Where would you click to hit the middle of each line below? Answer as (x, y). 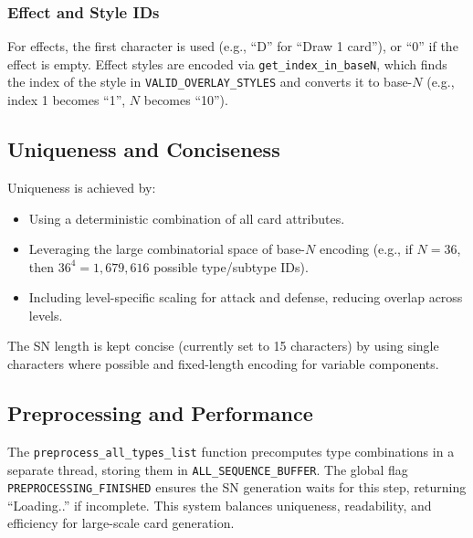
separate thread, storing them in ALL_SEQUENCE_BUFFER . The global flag (208, 469)
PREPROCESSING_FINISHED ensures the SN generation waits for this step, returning (237, 487)
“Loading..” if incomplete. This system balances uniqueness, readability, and (220, 505)
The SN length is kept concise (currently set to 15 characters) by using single (223, 346)
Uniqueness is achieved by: (82, 187)
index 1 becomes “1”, (67, 100)
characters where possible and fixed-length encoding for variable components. (223, 364)
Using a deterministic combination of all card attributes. (187, 218)
